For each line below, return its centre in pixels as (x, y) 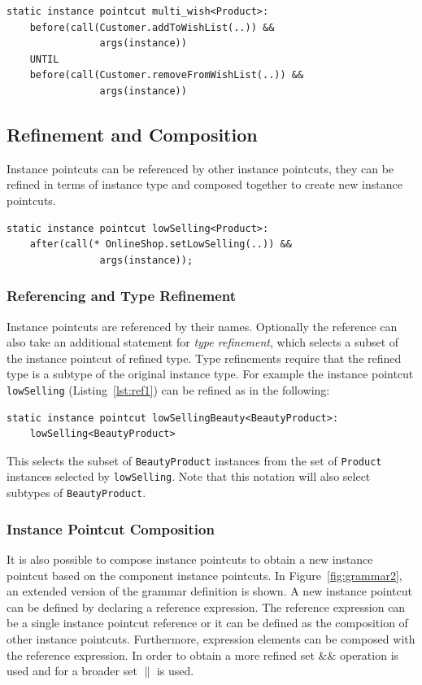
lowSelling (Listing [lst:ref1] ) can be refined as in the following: (168, 389)
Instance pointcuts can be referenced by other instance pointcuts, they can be (200, 168)
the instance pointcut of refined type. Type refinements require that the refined (204, 358)
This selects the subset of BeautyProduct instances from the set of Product (194, 460)
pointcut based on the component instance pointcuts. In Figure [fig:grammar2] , (204, 575)
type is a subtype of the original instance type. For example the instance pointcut (210, 374)
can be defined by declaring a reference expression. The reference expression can (206, 606)
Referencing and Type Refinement (122, 296)
